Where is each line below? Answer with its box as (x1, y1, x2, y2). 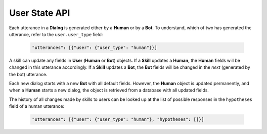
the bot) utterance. (9, 71, 47, 77)
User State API (9, 7, 70, 18)
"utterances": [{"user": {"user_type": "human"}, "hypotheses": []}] (32, 117, 204, 122)
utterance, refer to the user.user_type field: (9, 31, 103, 37)
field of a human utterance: (9, 103, 64, 109)
